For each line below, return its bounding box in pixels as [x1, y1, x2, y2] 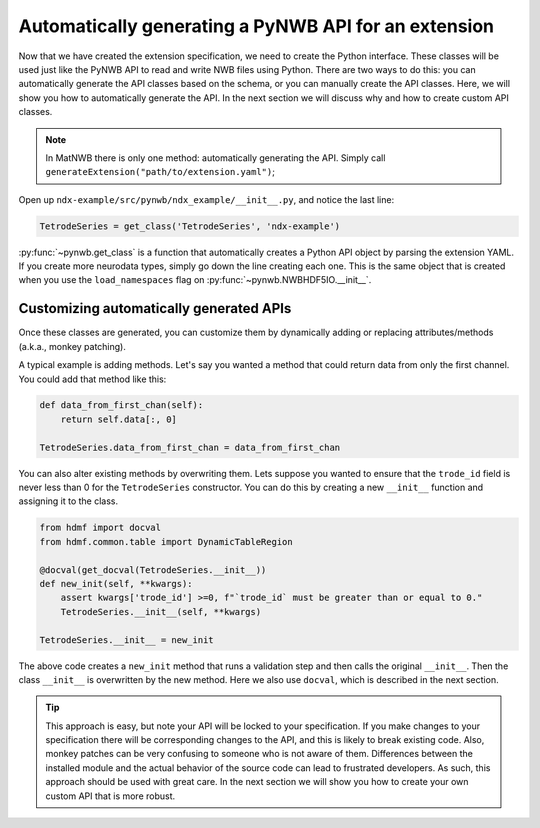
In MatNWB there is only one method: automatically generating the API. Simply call [45, 151, 386, 164]
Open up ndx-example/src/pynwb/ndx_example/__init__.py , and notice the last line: [18, 193, 395, 205]
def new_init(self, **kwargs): [39, 578, 194, 589]
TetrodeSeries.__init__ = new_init [39, 634, 214, 645]
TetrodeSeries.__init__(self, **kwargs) [60, 606, 262, 617]
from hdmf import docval [39, 522, 162, 534]
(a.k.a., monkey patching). [18, 340, 127, 352]
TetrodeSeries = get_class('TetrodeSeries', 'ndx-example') [39, 220, 341, 232]
